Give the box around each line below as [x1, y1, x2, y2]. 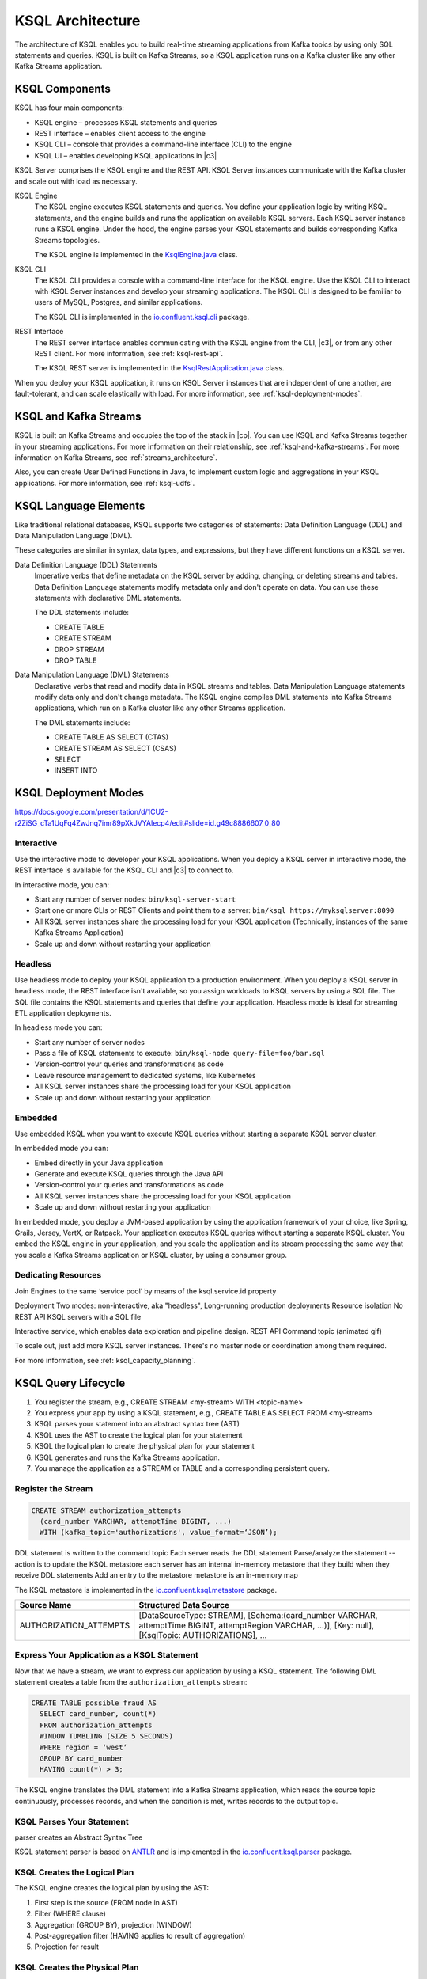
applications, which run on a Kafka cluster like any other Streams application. [34, 703, 286, 712]
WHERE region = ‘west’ [40, 1742, 128, 1752]
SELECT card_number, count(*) [40, 1710, 157, 1719]
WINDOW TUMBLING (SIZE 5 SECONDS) [40, 1732, 174, 1741]
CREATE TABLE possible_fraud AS [31, 1699, 157, 1707]
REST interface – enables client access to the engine [34, 129, 206, 139]
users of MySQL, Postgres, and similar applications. [34, 298, 203, 307]
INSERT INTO [54, 765, 98, 775]
